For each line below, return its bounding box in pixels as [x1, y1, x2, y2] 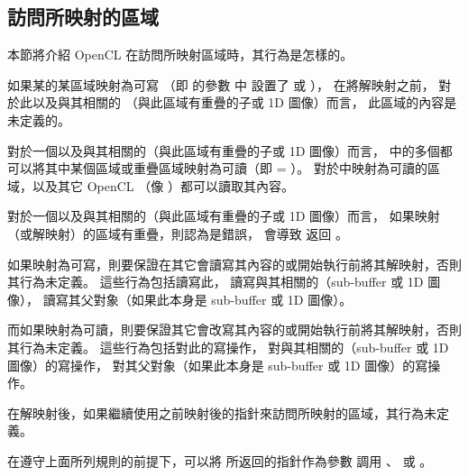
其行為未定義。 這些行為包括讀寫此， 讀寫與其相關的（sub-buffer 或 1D [7, 272, 424, 291]
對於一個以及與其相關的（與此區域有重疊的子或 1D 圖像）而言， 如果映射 [7, 206, 440, 225]
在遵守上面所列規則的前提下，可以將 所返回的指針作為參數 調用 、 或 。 [7, 451, 433, 470]
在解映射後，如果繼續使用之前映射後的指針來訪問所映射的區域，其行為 [7, 403, 424, 422]
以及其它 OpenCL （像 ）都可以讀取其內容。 [32, 176, 294, 195]
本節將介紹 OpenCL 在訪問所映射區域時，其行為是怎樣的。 [7, 45, 353, 64]
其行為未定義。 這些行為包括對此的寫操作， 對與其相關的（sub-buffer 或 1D [7, 337, 449, 356]
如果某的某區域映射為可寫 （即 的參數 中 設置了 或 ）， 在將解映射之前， [7, 75, 435, 94]
